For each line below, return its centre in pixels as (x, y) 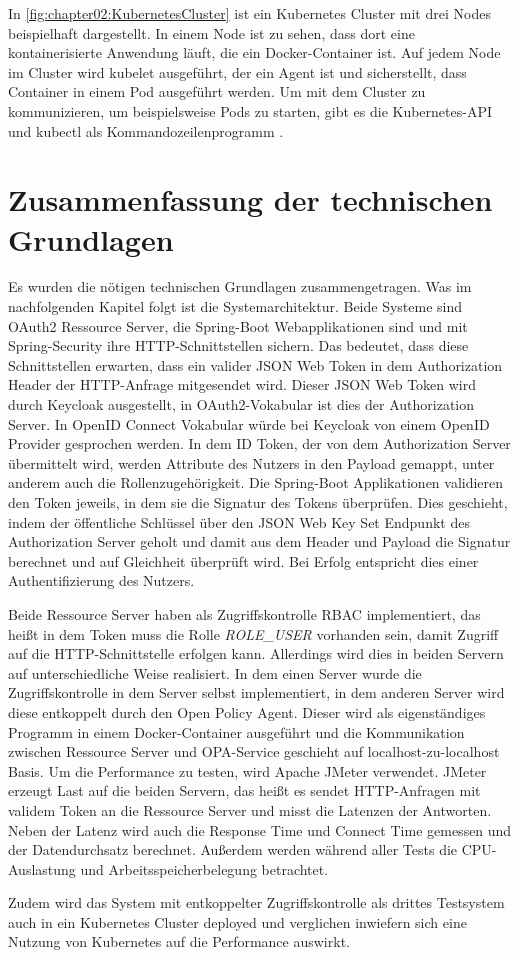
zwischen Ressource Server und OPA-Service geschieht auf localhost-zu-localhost (254, 751)
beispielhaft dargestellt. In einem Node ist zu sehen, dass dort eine (211, 32)
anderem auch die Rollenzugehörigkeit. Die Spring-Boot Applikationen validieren (256, 482)
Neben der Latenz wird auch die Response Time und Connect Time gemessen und (260, 829)
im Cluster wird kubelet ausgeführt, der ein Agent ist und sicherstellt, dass (237, 71)
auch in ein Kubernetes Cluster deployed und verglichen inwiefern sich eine (237, 921)
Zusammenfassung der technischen (250, 199)
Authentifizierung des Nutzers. (101, 580)
